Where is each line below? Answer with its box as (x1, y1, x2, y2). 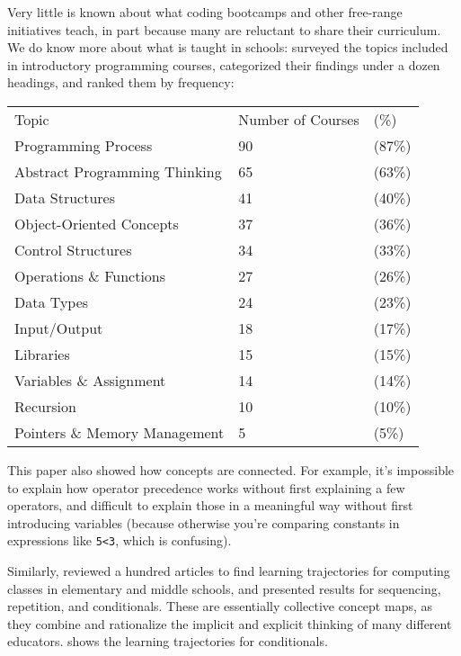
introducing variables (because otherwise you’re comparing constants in (7, 513, 400, 532)
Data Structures (14, 186, 115, 208)
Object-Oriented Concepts (14, 212, 179, 234)
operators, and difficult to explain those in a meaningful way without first (7, 496, 413, 515)
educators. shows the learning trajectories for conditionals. (7, 632, 328, 651)
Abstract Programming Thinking (14, 160, 222, 182)
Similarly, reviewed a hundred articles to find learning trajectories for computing (7, 562, 450, 580)
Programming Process (14, 134, 153, 156)
